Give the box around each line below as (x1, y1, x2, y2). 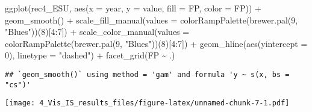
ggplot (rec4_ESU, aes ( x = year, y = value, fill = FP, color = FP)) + (5, 2, 261, 14)
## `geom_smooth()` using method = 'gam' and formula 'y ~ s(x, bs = (5, 70, 290, 79)
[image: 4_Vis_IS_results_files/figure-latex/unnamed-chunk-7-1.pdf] (5, 99, 290, 108)
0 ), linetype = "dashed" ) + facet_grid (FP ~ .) (5, 49, 175, 61)
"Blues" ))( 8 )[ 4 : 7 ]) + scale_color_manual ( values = (5, 25, 190, 38)
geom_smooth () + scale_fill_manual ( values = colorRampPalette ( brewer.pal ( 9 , (5, 13, 298, 26)
